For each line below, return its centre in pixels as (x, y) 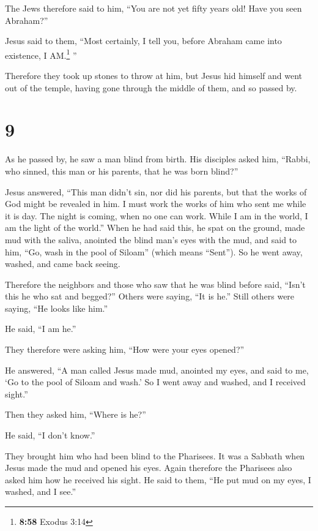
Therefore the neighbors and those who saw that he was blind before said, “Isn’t (155, 284)
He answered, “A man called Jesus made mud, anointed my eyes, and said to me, (157, 370)
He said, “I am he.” (41, 329)
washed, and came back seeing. (63, 264)
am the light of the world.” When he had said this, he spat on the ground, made (155, 228)
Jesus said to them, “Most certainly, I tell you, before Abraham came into (143, 41)
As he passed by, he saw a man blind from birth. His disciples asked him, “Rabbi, (158, 159)
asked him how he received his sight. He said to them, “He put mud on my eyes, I (158, 479)
